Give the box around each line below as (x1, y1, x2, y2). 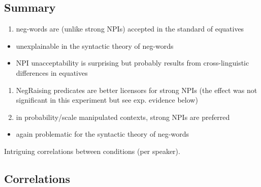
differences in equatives (16, 67, 88, 78)
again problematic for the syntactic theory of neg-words (16, 129, 189, 139)
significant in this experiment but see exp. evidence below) (16, 95, 198, 105)
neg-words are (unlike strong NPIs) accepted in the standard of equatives (16, 23, 244, 34)
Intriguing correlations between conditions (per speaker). (4, 145, 180, 156)
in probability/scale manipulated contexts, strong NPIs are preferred (16, 111, 230, 122)
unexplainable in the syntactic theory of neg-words (16, 40, 174, 51)
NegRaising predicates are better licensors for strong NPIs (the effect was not (16, 84, 257, 95)
